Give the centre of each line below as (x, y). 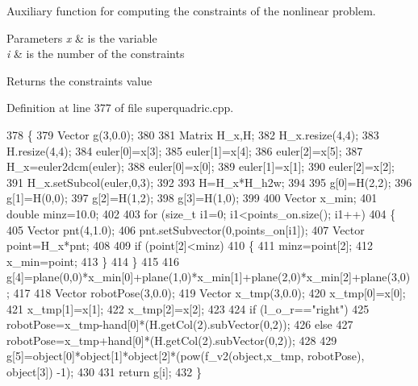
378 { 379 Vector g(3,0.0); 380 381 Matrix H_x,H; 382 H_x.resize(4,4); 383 (193, 134)
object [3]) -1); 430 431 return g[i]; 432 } (104, 371)
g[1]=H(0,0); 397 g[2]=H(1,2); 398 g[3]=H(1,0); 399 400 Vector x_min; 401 (192, 198)
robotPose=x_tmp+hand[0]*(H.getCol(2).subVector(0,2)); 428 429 (172, 340)
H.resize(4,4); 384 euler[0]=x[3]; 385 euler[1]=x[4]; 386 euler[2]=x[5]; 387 (185, 150)
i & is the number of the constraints (96, 54)
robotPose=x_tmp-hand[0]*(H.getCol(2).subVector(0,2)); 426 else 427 (180, 324)
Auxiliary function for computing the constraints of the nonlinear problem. (191, 10)
